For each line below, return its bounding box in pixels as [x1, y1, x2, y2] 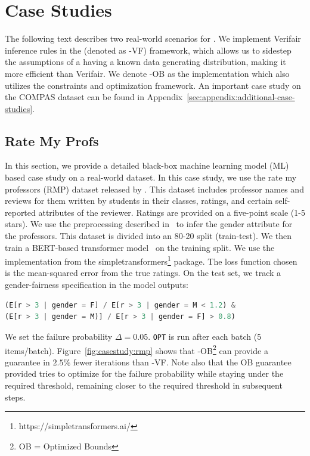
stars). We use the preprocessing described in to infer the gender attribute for [5, 218, 293, 230]
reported [5, 206, 36, 218]
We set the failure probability [5, 330, 113, 342]
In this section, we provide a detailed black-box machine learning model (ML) [5, 159, 289, 172]
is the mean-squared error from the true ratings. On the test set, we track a [5, 266, 281, 279]
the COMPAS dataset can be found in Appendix [5, 91, 183, 103]
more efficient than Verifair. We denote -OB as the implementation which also [5, 67, 290, 79]
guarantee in [5, 355, 50, 368]
